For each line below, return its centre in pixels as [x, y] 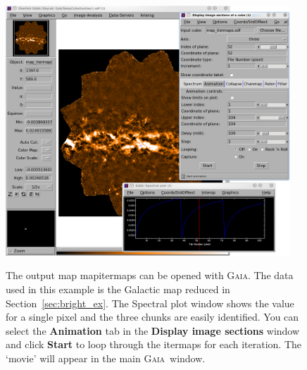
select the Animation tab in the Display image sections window [153, 330]
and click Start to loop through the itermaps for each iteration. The [154, 344]
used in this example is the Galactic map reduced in [118, 289]
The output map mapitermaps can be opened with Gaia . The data [150, 275]
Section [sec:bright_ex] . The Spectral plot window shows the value [150, 303]
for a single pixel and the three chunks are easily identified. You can [152, 317]
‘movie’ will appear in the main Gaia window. [106, 358]
